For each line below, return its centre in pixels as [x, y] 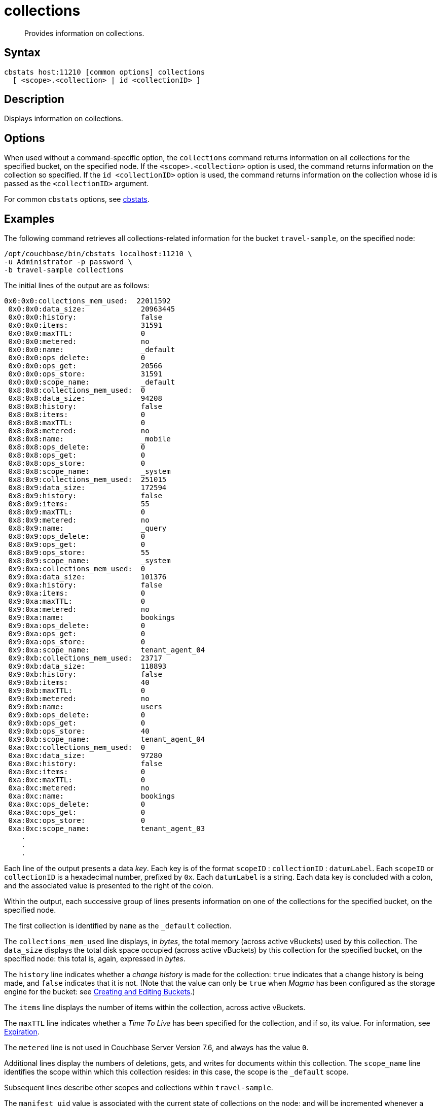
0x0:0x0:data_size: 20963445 [92, 309]
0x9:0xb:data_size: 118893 [87, 666]
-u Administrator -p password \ [68, 262]
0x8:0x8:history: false [85, 407]
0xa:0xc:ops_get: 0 [77, 813]
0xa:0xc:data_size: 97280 [85, 756]
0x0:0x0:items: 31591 [85, 325]
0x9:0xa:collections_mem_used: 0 [77, 569]
